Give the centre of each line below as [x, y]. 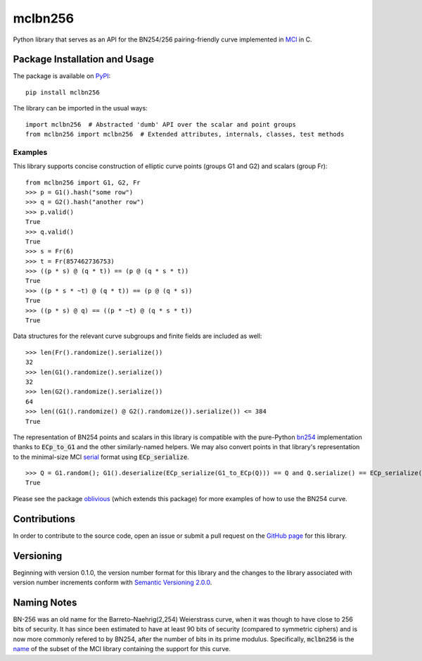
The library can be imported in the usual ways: [80, 108]
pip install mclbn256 [63, 92]
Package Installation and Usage [84, 59]
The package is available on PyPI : [62, 76]
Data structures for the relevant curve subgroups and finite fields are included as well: [138, 336]
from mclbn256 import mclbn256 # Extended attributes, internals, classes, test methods [185, 134]
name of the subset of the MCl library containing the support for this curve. [122, 649]
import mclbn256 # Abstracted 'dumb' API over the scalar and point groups [161, 124]
